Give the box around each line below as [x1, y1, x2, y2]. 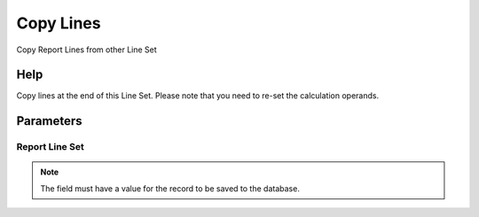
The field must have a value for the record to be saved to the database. [40, 182, 301, 194]
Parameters [16, 113, 82, 128]
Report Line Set [16, 141, 84, 153]
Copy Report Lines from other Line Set [16, 44, 157, 55]
